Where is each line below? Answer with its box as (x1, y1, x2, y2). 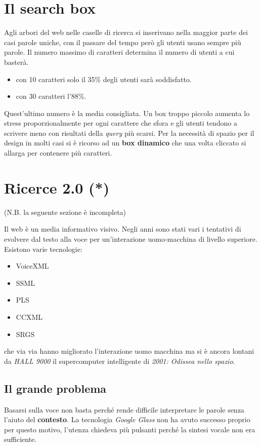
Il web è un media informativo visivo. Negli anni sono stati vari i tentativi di (4, 224, 241, 234)
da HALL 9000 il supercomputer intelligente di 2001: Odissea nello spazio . (4, 355, 235, 366)
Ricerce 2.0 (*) (4, 177, 110, 198)
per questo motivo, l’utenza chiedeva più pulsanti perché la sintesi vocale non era (4, 424, 255, 434)
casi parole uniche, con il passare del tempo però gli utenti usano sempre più (4, 36, 241, 47)
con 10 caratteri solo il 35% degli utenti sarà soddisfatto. (16, 73, 192, 84)
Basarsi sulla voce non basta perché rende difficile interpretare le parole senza (4, 404, 244, 415)
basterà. (4, 56, 29, 67)
